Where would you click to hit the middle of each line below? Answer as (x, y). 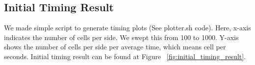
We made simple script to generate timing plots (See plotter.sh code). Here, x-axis (127, 28)
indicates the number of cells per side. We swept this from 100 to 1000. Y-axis (121, 37)
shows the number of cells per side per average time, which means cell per (115, 47)
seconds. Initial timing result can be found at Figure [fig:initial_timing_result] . (125, 56)
